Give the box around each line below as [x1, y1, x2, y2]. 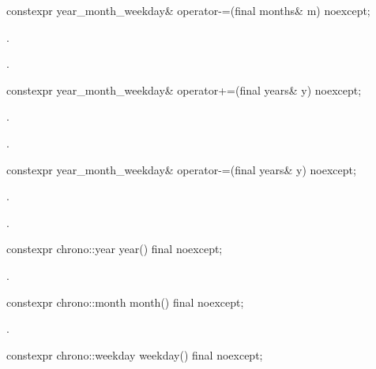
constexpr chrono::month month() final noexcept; [6, 293, 244, 310]
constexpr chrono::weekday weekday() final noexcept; [6, 346, 263, 363]
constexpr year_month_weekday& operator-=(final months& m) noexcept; [6, 2, 370, 18]
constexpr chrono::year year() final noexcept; [6, 240, 223, 257]
